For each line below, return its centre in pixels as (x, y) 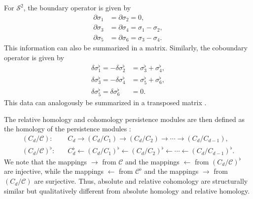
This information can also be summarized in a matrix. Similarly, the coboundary (126, 48)
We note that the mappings (46, 161)
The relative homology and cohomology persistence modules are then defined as (125, 119)
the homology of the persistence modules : (68, 129)
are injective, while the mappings (54, 171)
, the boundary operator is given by (77, 7)
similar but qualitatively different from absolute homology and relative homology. (127, 190)
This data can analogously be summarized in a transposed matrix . (105, 102)
